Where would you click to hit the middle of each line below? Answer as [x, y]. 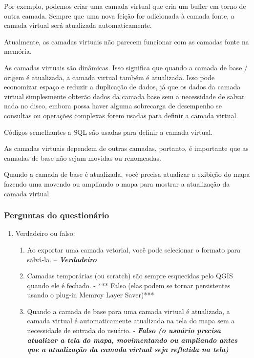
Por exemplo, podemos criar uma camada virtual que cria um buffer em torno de [125, 6]
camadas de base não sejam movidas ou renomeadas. [83, 158]
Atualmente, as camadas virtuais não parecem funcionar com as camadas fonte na [127, 41]
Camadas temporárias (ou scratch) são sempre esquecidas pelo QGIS [130, 276]
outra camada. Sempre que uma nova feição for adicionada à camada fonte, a [119, 15]
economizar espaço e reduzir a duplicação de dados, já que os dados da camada [122, 87]
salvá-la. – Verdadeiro [62, 259]
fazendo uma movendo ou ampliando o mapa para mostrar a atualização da [117, 183]
